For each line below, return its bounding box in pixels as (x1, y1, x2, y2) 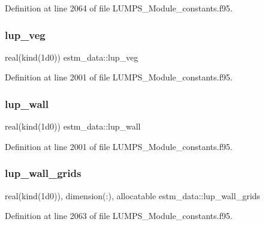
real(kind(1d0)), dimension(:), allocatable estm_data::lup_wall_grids (5, 189, 260, 202)
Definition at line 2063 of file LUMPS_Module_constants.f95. (5, 209, 233, 222)
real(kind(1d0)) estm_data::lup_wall (5, 120, 141, 133)
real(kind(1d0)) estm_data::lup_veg (5, 50, 138, 63)
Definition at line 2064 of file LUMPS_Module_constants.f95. (5, 2, 233, 14)
